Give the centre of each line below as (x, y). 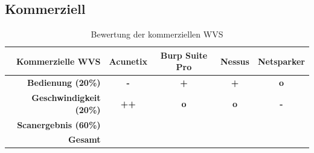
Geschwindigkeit (66, 98)
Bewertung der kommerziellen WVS (157, 34)
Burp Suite (184, 55)
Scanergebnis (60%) (59, 124)
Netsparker (281, 61)
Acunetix (128, 61)
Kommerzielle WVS (59, 61)
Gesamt (85, 139)
